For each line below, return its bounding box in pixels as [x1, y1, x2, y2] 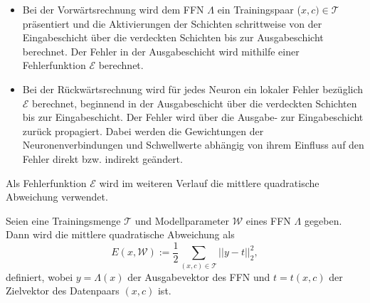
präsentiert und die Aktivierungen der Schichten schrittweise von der [22, 16, 322, 31]
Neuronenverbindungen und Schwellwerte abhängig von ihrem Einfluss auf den [22, 137, 364, 152]
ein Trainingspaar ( [217, 2, 301, 16]
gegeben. [304, 213, 342, 228]
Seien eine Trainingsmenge [6, 213, 121, 228]
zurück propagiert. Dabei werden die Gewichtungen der [22, 123, 264, 138]
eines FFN [245, 213, 291, 228]
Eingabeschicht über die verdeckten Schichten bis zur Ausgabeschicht [22, 30, 324, 45]
